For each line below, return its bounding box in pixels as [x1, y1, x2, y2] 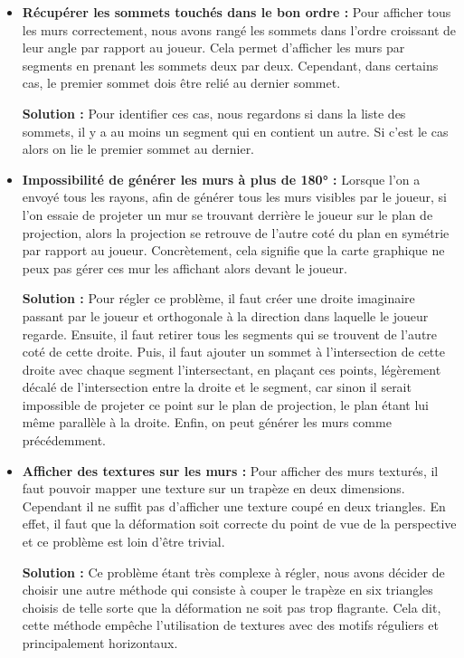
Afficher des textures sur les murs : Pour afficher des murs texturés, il [22, 461, 439, 480]
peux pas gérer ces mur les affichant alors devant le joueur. [22, 258, 347, 277]
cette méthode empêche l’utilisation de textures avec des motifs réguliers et [22, 615, 439, 634]
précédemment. [22, 431, 106, 450]
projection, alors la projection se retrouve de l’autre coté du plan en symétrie [22, 223, 450, 242]
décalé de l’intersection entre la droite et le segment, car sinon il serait [22, 377, 412, 396]
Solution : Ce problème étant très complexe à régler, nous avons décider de [22, 562, 445, 581]
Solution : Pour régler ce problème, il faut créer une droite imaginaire [22, 289, 415, 308]
